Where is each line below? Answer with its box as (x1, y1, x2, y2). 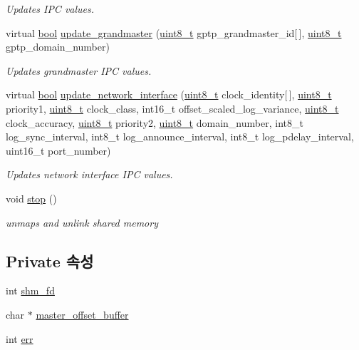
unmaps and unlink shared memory (6, 215, 158, 230)
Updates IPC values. (6, 1, 95, 16)
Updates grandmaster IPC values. (6, 63, 152, 78)
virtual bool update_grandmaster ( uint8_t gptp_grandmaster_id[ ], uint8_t (6, 25, 342, 40)
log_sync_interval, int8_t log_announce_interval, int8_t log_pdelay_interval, (6, 129, 354, 144)
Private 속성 (6, 249, 94, 272)
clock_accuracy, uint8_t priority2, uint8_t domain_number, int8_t (6, 115, 303, 130)
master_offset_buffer (36, 307, 129, 321)
